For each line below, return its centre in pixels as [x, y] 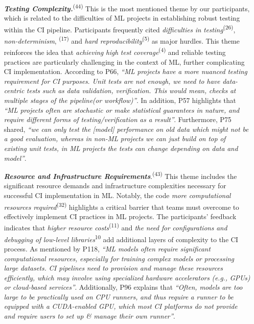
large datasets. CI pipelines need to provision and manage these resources [114, 268]
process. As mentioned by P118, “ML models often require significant [107, 248]
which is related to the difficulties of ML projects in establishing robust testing [122, 18]
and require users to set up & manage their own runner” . [90, 316]
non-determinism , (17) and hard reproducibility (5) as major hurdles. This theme [122, 40]
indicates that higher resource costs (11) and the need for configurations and [116, 227]
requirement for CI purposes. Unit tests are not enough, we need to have [112, 81]
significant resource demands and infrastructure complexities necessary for [115, 186]
